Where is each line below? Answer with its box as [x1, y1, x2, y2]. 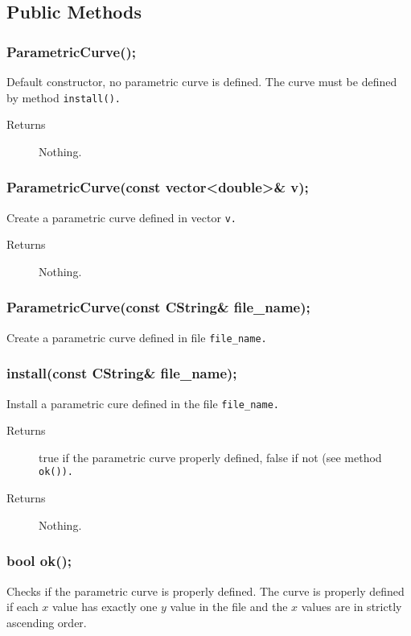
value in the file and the [170, 598, 288, 615]
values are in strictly [301, 598, 402, 615]
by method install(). [6, 89, 121, 105]
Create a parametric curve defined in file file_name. [6, 328, 267, 345]
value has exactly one [52, 598, 158, 615]
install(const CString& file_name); [6, 363, 237, 383]
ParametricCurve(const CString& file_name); [6, 297, 310, 317]
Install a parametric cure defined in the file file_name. [6, 394, 279, 411]
